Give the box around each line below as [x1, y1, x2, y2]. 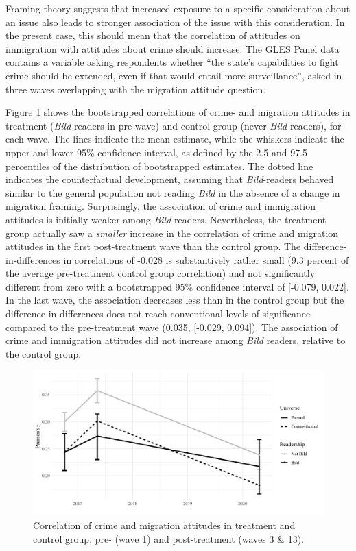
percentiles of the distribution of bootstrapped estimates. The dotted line [5, 158, 313, 173]
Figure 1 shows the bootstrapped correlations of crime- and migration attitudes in [5, 105, 351, 119]
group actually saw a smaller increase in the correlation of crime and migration [5, 225, 339, 240]
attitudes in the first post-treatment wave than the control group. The [5, 239, 301, 254]
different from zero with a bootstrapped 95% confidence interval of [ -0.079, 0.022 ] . [5, 279, 349, 293]
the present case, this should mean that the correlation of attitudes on [5, 28, 300, 42]
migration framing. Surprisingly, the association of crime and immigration [5, 199, 316, 213]
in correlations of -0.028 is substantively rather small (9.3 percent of [63, 252, 349, 267]
